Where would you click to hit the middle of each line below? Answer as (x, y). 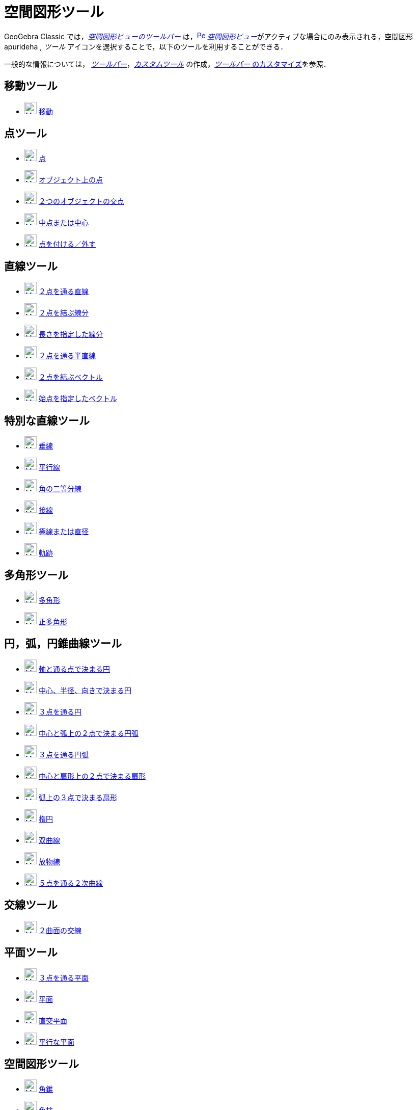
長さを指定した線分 (71, 334)
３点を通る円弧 (63, 754)
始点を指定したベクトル (78, 399)
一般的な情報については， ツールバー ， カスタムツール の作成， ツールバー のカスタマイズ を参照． (167, 64)
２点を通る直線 (63, 292)
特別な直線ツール (47, 420)
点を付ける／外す (67, 244)
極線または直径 (63, 532)
